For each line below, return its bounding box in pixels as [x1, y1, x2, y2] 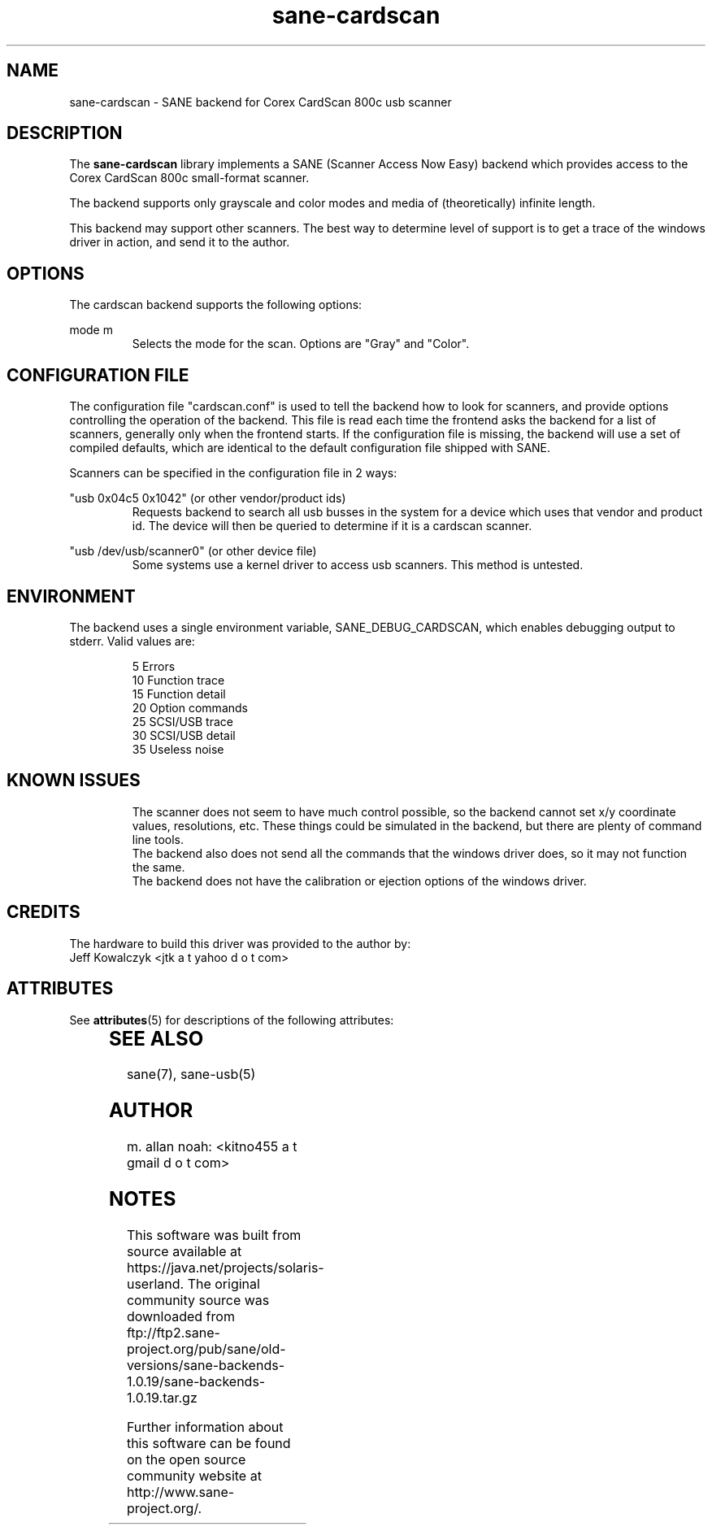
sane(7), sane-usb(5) [126, 1066, 256, 1083]
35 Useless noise [132, 742, 224, 756]
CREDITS [7, 902, 80, 923]
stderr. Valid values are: [69, 633, 195, 648]
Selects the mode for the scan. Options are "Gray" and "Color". [132, 337, 470, 351]
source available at [126, 1243, 242, 1260]
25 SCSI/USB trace [132, 714, 233, 729]
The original [187, 1276, 260, 1293]
